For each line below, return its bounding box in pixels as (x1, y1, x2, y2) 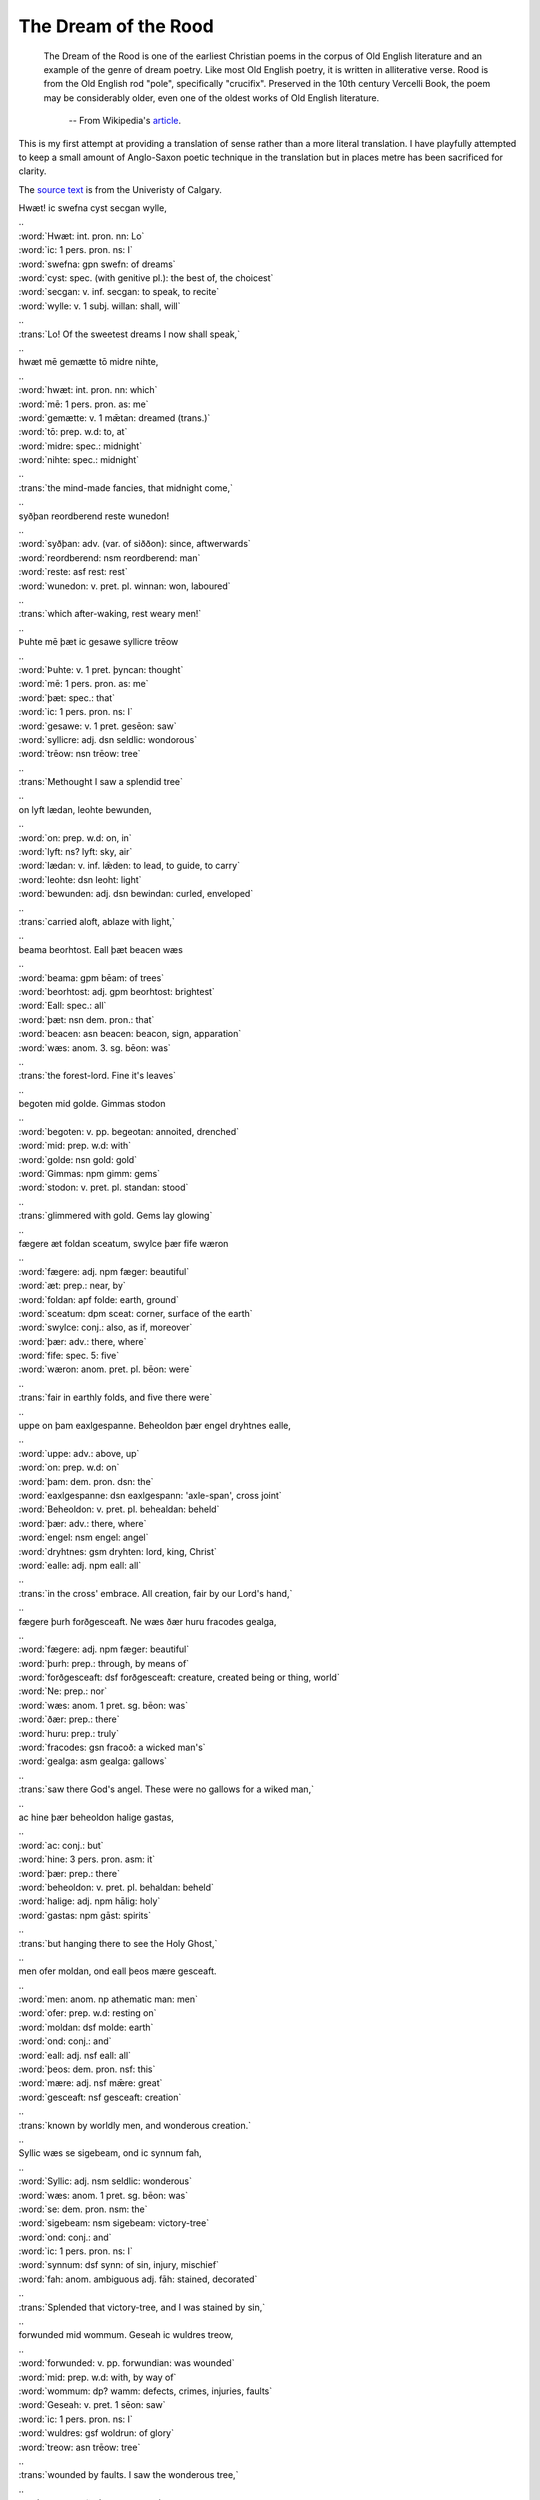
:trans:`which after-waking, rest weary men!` (18, 608, 202, 620)
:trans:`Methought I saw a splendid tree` (18, 776, 184, 788)
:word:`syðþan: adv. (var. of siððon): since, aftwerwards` (18, 538, 252, 550)
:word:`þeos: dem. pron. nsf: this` (18, 2063, 156, 2075)
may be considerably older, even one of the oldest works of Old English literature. (43, 91, 380, 104)
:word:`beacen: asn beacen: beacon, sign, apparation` (18, 1028, 242, 1040)
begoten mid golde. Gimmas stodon (18, 1098, 166, 1110)
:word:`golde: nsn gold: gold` (18, 1153, 138, 1165)
